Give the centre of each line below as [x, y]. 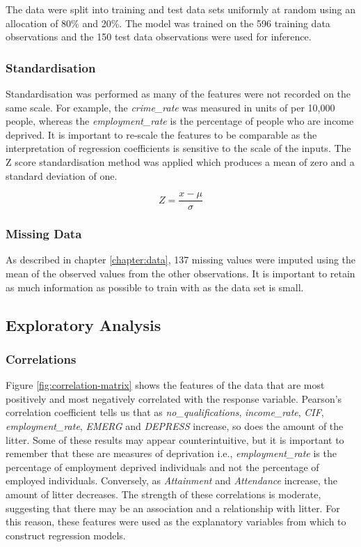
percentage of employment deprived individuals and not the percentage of [162, 467]
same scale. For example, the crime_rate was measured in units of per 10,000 [170, 107]
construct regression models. [66, 535]
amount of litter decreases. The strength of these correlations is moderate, [163, 494]
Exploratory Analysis [83, 324]
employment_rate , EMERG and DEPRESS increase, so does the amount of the [175, 426]
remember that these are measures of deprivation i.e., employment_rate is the [171, 453]
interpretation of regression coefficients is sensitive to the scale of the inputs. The [178, 148]
